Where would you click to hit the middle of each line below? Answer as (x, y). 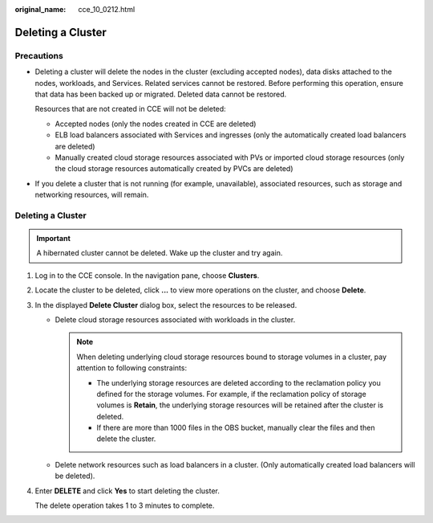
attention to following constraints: (132, 368)
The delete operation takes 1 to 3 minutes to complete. (125, 505)
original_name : (40, 9)
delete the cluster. (126, 439)
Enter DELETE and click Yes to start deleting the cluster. (127, 491)
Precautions (39, 55)
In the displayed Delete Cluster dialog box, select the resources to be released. (166, 304)
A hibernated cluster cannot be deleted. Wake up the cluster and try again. (160, 253)
